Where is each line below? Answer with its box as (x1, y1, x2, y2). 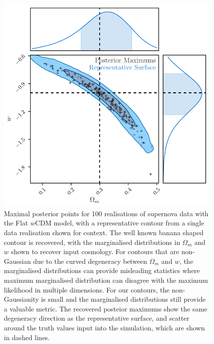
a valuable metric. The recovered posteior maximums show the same (4, 303, 208, 313)
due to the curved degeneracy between (33, 256, 147, 266)
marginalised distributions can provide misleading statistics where (4, 265, 200, 275)
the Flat (4, 218, 28, 228)
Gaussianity (4, 294, 39, 304)
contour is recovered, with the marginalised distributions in (4, 237, 180, 247)
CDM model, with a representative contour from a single (35, 218, 204, 228)
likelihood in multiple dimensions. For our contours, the (4, 284, 170, 294)
